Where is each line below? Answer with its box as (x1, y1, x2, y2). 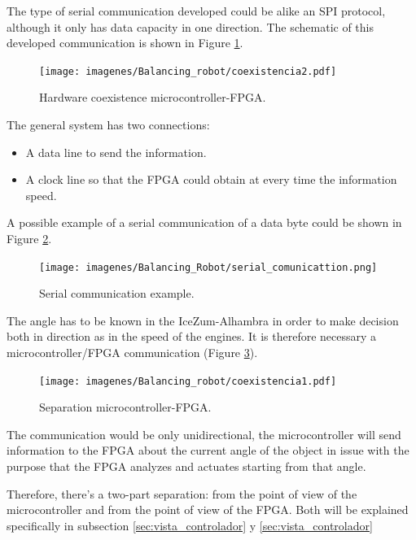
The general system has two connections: (7, 116, 210, 133)
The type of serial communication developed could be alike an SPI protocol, (7, 2, 386, 19)
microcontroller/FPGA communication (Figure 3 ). (7, 344, 258, 361)
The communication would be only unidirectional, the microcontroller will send (7, 425, 401, 442)
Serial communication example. (39, 285, 195, 302)
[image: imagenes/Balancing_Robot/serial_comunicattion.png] (39, 261, 378, 273)
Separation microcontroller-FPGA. (39, 398, 212, 416)
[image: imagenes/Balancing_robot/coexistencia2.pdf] (39, 65, 337, 77)
